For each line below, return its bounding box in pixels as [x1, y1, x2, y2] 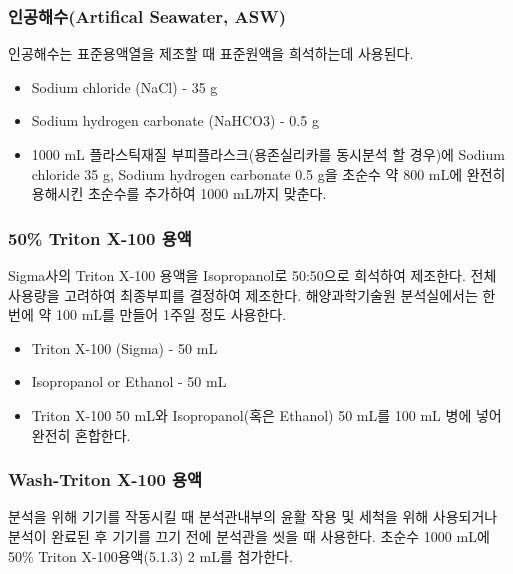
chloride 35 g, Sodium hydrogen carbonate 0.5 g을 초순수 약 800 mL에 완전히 [31, 163, 506, 184]
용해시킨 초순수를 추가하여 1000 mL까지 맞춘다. [31, 183, 327, 204]
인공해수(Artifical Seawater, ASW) [8, 3, 286, 28]
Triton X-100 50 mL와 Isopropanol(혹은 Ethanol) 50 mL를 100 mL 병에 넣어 [31, 404, 502, 425]
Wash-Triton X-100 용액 [8, 467, 203, 492]
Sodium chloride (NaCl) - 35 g [31, 76, 218, 97]
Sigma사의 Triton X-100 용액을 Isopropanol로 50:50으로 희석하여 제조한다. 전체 [8, 265, 497, 285]
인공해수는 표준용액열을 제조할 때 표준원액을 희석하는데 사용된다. [8, 43, 414, 64]
